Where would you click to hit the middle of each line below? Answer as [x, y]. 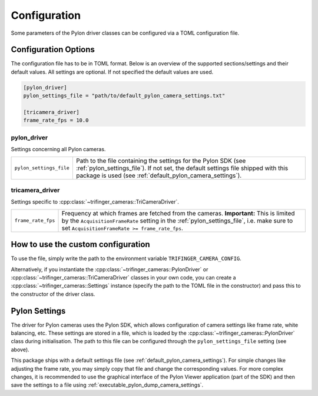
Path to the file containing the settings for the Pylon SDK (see [161, 161]
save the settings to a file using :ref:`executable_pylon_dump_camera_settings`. [107, 385]
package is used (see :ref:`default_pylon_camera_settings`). [159, 175]
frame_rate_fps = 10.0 [56, 120]
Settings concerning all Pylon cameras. [58, 149]
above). [20, 350]
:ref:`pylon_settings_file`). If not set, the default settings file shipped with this [182, 168]
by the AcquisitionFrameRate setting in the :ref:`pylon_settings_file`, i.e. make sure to [177, 221]
